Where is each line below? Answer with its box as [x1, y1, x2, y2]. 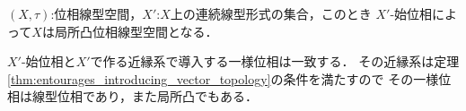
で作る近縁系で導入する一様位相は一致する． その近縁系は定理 [90, 52, 460, 71]
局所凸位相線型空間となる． [54, 21, 218, 40]
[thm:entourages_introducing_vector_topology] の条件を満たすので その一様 [7, 69, 439, 88]
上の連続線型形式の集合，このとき [170, 4, 372, 22]
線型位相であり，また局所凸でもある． [31, 87, 258, 106]
